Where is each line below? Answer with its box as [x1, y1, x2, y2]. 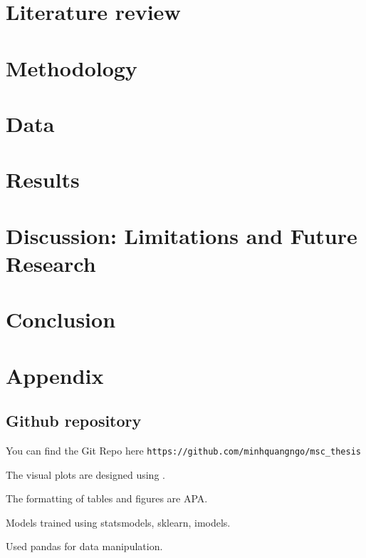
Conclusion [6, 305, 116, 334]
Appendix [6, 360, 104, 390]
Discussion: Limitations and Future [6, 220, 357, 250]
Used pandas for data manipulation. [6, 539, 163, 554]
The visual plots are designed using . [6, 467, 165, 482]
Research [6, 248, 96, 278]
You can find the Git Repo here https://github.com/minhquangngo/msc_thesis [6, 443, 361, 458]
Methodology [6, 53, 137, 82]
